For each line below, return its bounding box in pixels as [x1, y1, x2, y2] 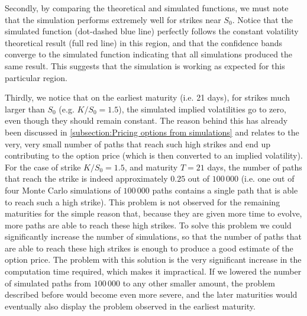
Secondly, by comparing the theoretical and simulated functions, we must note [5, 2, 289, 14]
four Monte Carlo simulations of [5, 183, 121, 196]
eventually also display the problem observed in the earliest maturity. [5, 299, 256, 312]
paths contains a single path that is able [152, 183, 298, 196]
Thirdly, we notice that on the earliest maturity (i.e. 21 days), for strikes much [5, 91, 290, 104]
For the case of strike [5, 160, 81, 173]
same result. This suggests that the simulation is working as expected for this [5, 59, 285, 72]
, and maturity [124, 160, 178, 173]
